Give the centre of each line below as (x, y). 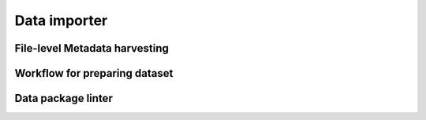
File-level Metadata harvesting (92, 48)
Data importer (61, 20)
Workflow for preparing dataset (94, 73)
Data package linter (64, 98)
